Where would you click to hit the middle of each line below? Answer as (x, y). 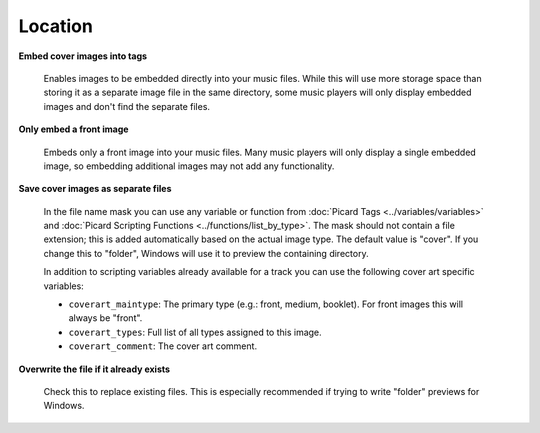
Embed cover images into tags (83, 56)
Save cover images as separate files (95, 189)
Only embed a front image (73, 129)
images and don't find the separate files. (126, 106)
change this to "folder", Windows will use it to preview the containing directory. (206, 253)
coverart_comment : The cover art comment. (163, 346)
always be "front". (105, 318)
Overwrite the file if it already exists (94, 369)
